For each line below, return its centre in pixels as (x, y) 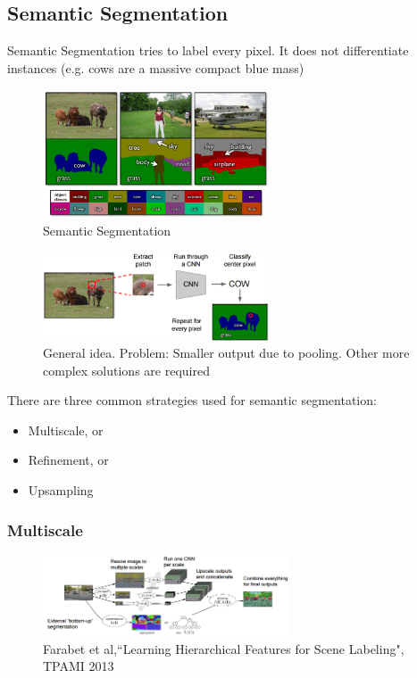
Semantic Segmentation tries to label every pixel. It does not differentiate (208, 50)
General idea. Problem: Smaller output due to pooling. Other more (226, 353)
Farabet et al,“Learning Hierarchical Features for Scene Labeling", (224, 648)
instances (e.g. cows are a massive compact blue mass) (156, 67)
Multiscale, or (66, 430)
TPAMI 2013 (79, 666)
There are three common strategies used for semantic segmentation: (192, 400)
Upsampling (61, 490)
